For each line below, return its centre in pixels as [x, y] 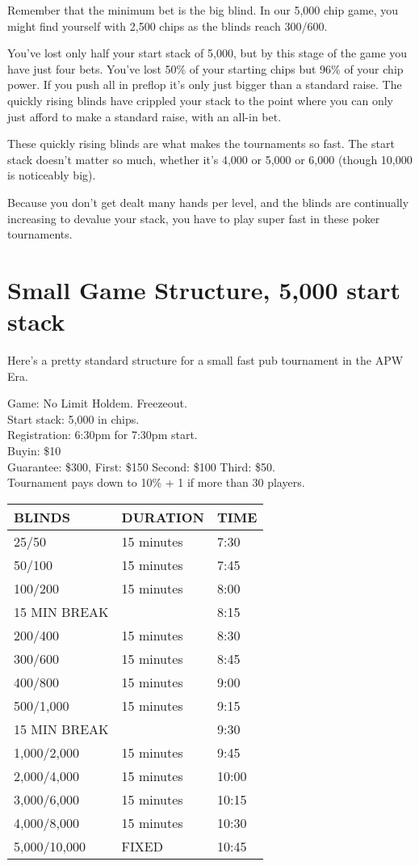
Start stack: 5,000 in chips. [73, 418]
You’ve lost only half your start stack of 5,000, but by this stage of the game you [207, 53]
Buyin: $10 [34, 450]
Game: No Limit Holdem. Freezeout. [97, 403]
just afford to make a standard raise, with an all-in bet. [145, 116]
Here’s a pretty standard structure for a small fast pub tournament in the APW [205, 360]
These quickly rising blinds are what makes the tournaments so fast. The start [201, 144]
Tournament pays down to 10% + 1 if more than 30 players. [156, 482]
